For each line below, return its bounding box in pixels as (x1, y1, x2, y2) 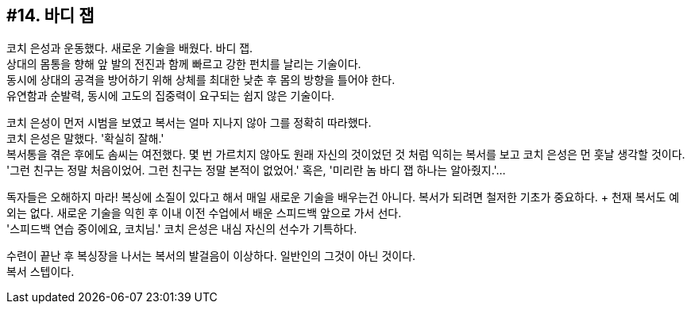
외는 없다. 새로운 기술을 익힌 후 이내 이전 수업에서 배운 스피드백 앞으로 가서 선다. (6, 206, 402, 220)
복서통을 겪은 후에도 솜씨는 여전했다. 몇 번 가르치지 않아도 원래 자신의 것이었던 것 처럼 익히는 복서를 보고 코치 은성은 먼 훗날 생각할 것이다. (6, 147, 685, 162)
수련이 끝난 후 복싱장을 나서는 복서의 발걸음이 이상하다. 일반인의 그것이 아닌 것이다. (6, 249, 416, 263)
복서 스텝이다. (6, 265, 75, 279)
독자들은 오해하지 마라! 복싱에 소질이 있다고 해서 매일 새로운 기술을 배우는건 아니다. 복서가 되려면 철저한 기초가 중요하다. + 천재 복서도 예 (6, 190, 680, 205)
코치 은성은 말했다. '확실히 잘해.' (6, 132, 164, 146)
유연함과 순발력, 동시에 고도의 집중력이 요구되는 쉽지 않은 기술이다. (6, 89, 335, 103)
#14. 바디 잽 (6, 6, 95, 25)
